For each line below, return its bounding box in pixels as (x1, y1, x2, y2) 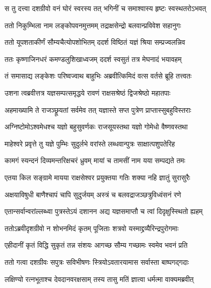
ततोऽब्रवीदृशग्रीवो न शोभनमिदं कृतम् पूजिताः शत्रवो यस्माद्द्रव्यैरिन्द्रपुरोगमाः (5, 223, 179, 233)
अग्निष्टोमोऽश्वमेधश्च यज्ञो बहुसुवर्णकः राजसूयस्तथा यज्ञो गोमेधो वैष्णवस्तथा (5, 121, 188, 132)
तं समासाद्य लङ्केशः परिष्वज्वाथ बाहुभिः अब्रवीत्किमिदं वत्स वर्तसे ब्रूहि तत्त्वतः (5, 70, 192, 81)
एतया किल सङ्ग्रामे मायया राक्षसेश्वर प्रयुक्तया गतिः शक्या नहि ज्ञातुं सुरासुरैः (5, 172, 190, 182)
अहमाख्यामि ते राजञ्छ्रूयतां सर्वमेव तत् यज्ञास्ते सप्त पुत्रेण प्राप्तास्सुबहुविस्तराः (5, 104, 191, 115)
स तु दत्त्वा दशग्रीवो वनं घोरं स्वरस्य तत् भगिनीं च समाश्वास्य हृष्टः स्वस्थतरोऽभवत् (5, 3, 206, 13)
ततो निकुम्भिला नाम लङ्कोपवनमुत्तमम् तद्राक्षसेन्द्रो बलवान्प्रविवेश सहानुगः (5, 20, 181, 30)
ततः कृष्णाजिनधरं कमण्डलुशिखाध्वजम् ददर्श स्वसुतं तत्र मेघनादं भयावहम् (5, 53, 182, 64)
